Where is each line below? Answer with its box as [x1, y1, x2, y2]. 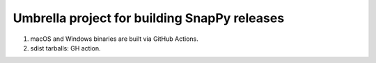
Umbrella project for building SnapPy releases [13, 10, 285, 26]
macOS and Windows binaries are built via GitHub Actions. [30, 35, 198, 43]
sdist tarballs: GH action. [30, 44, 101, 52]
